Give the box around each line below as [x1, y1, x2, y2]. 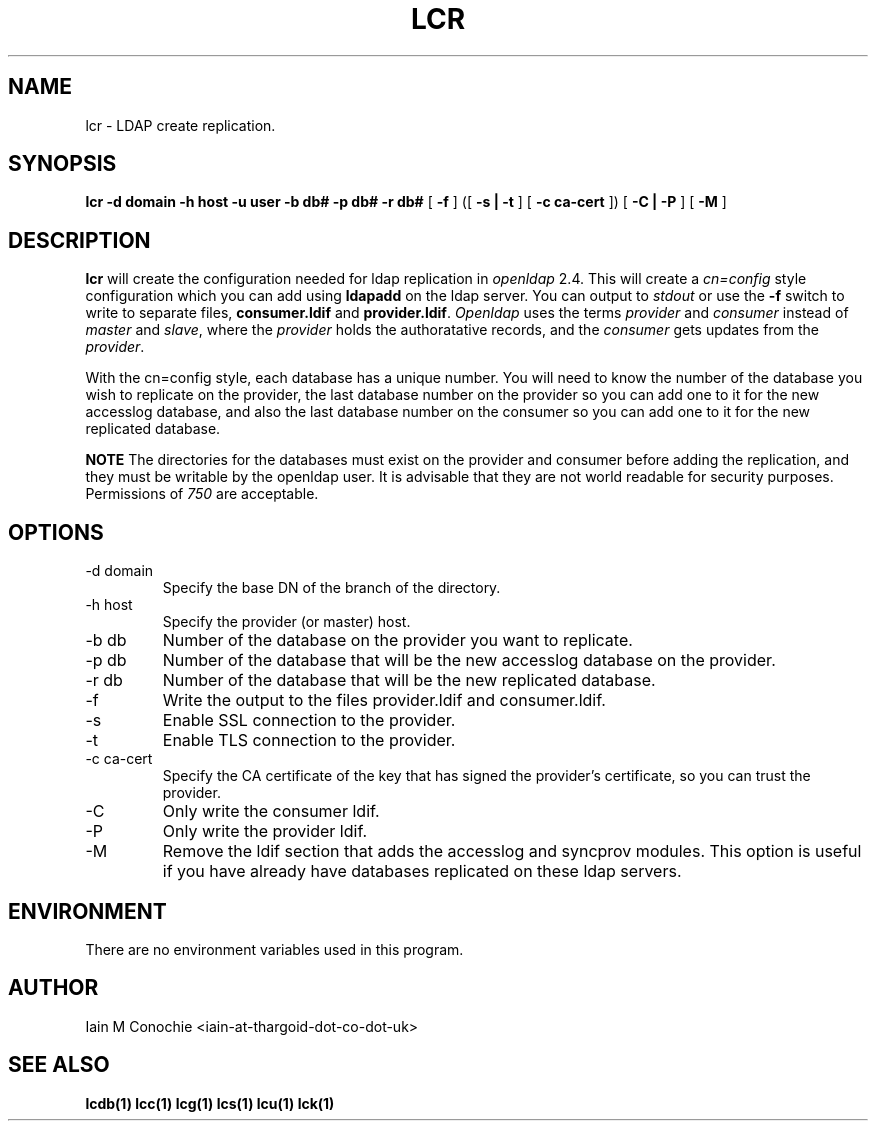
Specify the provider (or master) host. [162, 613, 411, 631]
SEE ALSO [8, 1052, 110, 1078]
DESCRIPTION [8, 227, 151, 253]
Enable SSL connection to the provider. [162, 710, 456, 731]
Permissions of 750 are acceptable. [85, 485, 319, 503]
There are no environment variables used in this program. [85, 940, 464, 958]
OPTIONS [8, 519, 104, 545]
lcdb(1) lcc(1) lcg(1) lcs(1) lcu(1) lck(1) [85, 1094, 335, 1112]
